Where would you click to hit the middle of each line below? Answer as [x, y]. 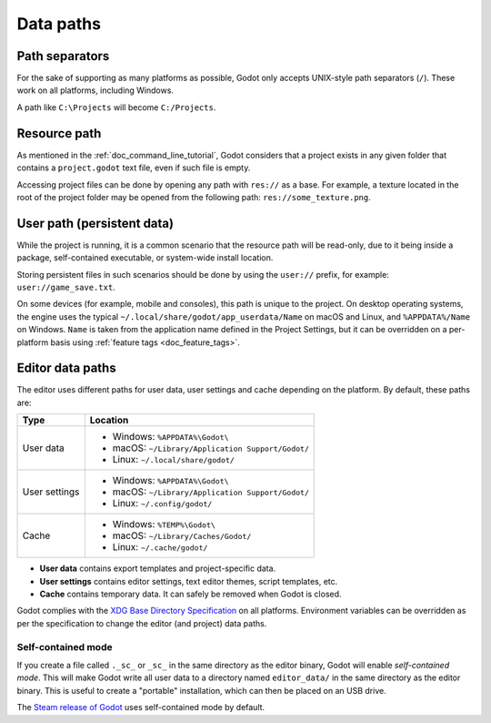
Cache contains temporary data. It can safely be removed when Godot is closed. [190, 594]
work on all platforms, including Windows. [95, 90]
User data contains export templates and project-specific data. [158, 568]
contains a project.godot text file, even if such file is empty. [134, 168]
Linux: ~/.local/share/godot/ [174, 460]
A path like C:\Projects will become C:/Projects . [116, 107]
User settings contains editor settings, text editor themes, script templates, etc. [189, 581]
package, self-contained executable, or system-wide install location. [145, 258]
